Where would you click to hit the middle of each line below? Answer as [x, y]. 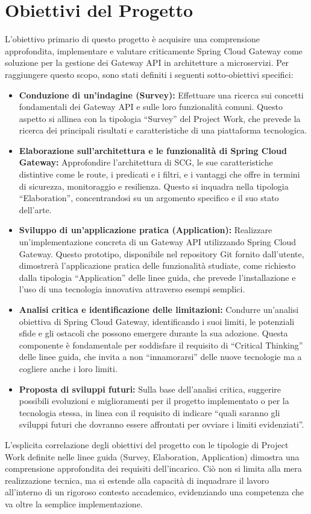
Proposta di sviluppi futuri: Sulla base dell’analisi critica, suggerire [150, 389]
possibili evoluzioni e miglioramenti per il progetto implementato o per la [154, 401]
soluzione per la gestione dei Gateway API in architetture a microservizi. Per [147, 63]
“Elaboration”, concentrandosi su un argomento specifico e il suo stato [149, 198]
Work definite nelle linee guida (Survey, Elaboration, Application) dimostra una [152, 456]
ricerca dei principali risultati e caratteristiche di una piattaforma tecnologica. [163, 130]
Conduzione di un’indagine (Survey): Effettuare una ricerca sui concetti [161, 95]
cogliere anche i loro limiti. [68, 368]
